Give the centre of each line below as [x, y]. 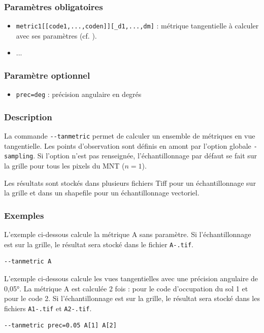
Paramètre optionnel [47, 75]
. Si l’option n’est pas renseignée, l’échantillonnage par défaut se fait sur [145, 156]
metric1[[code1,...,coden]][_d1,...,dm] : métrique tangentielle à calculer [137, 26]
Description [28, 116]
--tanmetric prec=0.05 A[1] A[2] [60, 326]
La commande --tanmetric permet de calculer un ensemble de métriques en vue [130, 136]
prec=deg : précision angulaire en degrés [79, 94]
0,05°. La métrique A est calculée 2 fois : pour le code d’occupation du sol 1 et [126, 288]
